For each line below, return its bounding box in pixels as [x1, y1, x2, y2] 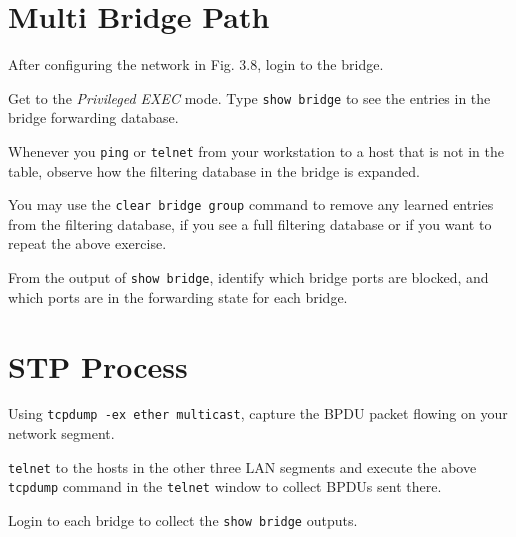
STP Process [8, 345, 188, 386]
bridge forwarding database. [8, 107, 179, 128]
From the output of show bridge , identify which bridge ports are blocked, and [8, 267, 489, 288]
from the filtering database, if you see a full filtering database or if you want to [8, 213, 492, 234]
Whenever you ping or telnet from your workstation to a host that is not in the [8, 140, 504, 161]
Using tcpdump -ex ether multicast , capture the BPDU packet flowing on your [8, 403, 508, 424]
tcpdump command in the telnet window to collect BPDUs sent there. [8, 476, 442, 497]
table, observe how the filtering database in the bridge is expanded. [8, 160, 420, 181]
